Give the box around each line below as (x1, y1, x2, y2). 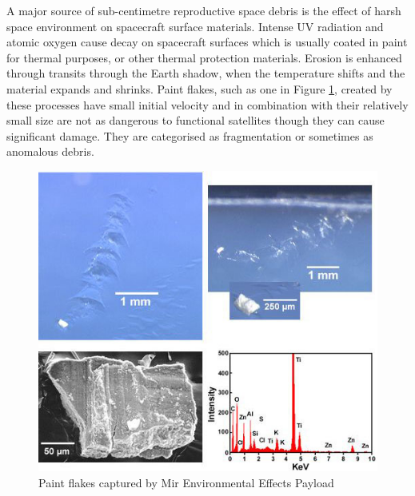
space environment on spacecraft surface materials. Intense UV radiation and (6, 18, 384, 34)
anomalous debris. (6, 143, 94, 160)
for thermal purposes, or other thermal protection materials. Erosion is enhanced (6, 49, 402, 65)
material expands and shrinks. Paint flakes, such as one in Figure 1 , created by (6, 80, 393, 97)
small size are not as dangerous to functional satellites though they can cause (6, 112, 385, 129)
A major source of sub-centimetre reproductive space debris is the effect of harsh (6, 2, 401, 18)
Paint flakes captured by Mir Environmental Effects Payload (38, 474, 334, 491)
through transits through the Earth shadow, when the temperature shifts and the (6, 65, 405, 81)
